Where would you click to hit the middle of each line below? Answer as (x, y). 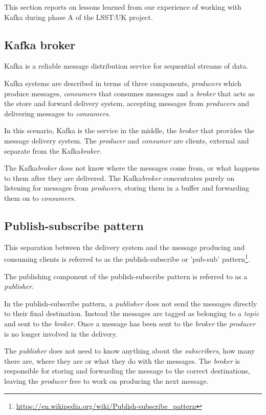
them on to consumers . (40, 198)
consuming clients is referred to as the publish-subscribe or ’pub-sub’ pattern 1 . (127, 258)
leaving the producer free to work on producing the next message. (106, 380)
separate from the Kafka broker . (53, 150)
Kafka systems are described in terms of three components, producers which (123, 83)
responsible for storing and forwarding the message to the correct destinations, (127, 371)
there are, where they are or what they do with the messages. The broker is (122, 360)
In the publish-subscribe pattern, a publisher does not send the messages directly (131, 303)
